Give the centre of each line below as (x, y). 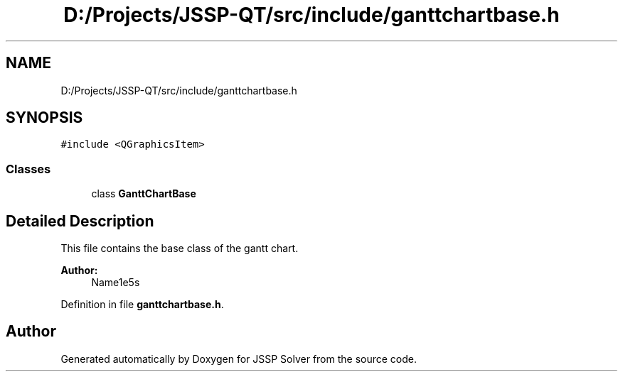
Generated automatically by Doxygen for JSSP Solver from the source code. (239, 359)
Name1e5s (116, 283)
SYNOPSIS (44, 118)
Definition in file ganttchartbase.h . (142, 305)
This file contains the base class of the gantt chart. (180, 248)
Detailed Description (80, 221)
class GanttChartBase (144, 194)
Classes (28, 169)
